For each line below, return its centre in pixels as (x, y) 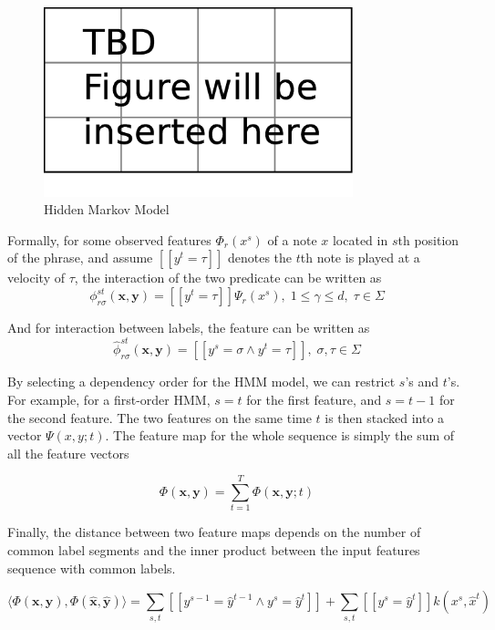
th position (428, 239)
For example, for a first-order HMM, (109, 399)
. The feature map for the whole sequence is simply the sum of (280, 435)
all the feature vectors (68, 453)
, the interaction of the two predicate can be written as (228, 278)
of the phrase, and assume (80, 258)
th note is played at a (360, 258)
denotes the (260, 258)
